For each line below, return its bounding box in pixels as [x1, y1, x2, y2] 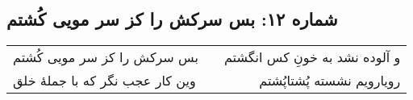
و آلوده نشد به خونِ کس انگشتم [223, 48, 401, 67]
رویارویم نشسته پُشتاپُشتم [259, 71, 401, 90]
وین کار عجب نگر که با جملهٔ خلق [13, 71, 196, 90]
